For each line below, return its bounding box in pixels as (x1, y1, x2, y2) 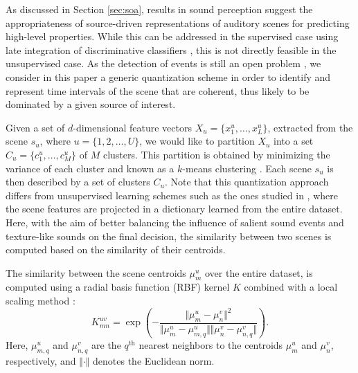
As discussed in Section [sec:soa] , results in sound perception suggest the (6, 2, 313, 16)
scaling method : (6, 293, 75, 308)
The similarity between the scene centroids (6, 265, 186, 280)
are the (91, 338, 121, 352)
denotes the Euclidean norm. (93, 354, 215, 367)
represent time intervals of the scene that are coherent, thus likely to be (6, 83, 310, 98)
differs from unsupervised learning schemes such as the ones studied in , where (6, 188, 338, 202)
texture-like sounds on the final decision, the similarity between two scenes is (6, 228, 332, 243)
